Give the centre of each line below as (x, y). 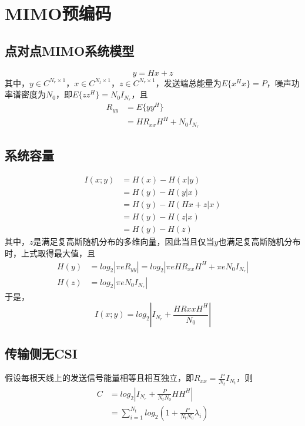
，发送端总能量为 (188, 82)
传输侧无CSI (41, 353)
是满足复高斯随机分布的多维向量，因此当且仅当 (124, 241)
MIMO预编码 (58, 13)
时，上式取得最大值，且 (50, 253)
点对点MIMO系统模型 (70, 50)
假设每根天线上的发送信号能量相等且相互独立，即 (99, 378)
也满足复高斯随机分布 (259, 241)
